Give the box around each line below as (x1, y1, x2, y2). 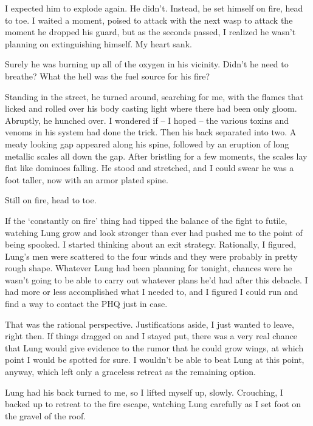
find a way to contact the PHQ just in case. (5, 297, 168, 310)
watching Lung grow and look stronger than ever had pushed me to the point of (5, 226, 303, 238)
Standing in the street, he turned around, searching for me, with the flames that (5, 90, 304, 103)
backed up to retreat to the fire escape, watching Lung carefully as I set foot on (5, 397, 301, 410)
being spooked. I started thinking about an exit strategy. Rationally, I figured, (5, 238, 296, 251)
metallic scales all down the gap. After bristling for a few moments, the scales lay (5, 149, 308, 162)
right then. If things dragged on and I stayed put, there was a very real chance (5, 330, 298, 342)
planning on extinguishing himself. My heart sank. (5, 37, 192, 50)
